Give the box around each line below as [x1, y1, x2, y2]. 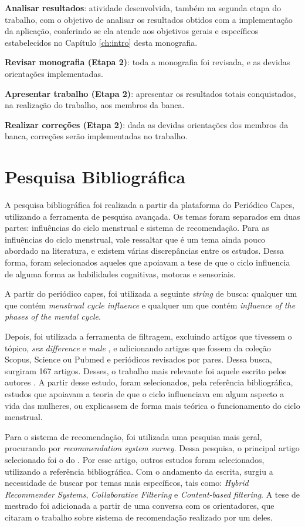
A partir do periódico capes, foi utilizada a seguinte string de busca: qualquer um [5, 287, 297, 300]
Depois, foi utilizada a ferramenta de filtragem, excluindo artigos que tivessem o [5, 330, 292, 342]
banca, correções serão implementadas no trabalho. [5, 130, 188, 142]
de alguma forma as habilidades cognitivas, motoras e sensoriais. [5, 267, 236, 280]
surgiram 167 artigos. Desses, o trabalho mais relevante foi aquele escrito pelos [5, 364, 287, 377]
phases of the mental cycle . [5, 310, 101, 323]
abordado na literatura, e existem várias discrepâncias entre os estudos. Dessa [5, 244, 284, 257]
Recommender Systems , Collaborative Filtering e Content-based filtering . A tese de [5, 488, 300, 500]
